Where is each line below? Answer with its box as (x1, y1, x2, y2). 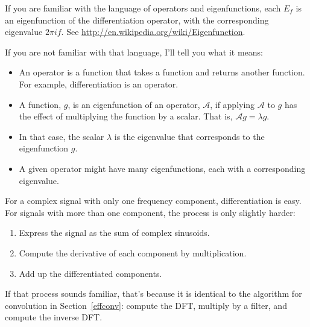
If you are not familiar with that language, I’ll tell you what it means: (5, 45, 263, 58)
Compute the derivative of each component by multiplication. (19, 246, 247, 259)
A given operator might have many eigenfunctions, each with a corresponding (19, 162, 306, 174)
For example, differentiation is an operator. (19, 77, 179, 90)
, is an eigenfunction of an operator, (68, 98, 200, 110)
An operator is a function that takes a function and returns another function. (19, 66, 305, 78)
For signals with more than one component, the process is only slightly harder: (5, 206, 296, 218)
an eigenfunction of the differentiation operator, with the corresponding (5, 13, 269, 26)
